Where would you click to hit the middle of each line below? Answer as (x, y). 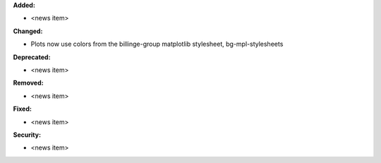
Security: (27, 135)
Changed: (28, 31)
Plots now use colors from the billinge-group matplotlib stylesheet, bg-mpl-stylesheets (157, 44)
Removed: (28, 83)
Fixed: (22, 109)
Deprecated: (32, 57)
